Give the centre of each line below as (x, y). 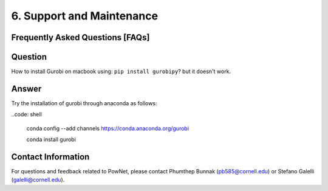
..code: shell (26, 114)
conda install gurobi (51, 139)
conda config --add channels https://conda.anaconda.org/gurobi (108, 128)
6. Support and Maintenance (84, 16)
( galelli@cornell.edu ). (38, 180)
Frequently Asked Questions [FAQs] (80, 37)
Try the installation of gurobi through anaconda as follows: (84, 103)
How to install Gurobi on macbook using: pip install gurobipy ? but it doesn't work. (121, 71)
